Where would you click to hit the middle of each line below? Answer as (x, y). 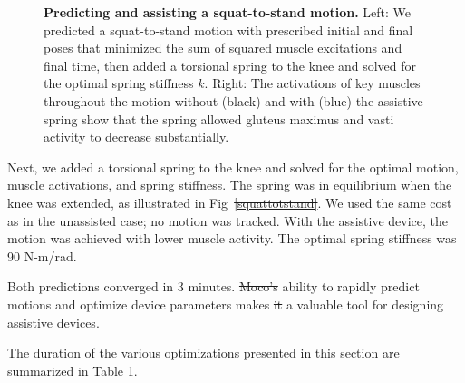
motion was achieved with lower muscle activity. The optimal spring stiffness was (232, 238)
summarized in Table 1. (73, 370)
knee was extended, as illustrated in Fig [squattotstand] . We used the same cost (230, 202)
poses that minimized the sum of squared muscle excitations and (223, 48)
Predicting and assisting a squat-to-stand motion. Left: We (227, 12)
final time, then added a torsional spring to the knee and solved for (230, 65)
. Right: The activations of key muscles (312, 83)
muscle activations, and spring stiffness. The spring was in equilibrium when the (230, 185)
